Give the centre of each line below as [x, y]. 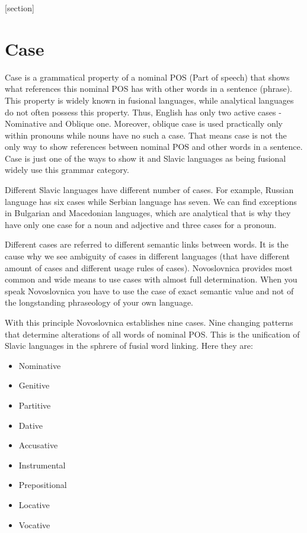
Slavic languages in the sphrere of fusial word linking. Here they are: [129, 346]
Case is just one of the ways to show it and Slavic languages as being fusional [145, 158]
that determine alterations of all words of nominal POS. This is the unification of [152, 334]
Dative [31, 425]
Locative [34, 504]
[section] [20, 8]
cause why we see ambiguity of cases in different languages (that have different [148, 256]
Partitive [35, 405]
